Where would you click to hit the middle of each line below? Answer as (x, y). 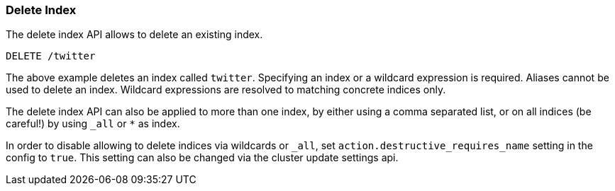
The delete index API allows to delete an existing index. (134, 35)
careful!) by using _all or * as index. (93, 124)
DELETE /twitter (51, 56)
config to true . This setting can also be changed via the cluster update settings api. (202, 158)
